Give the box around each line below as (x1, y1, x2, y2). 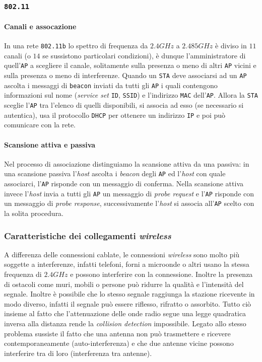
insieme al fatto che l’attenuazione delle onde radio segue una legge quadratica (4, 308, 246, 319)
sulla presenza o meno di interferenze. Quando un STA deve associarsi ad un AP (4, 70, 247, 81)
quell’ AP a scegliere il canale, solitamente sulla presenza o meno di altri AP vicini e (4, 60, 256, 70)
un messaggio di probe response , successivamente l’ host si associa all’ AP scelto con (4, 198, 254, 208)
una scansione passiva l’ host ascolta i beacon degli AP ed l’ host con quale (4, 168, 226, 179)
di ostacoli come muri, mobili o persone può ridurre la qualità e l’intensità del (4, 278, 244, 289)
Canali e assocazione (4, 21, 77, 31)
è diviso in (215, 40, 247, 51)
